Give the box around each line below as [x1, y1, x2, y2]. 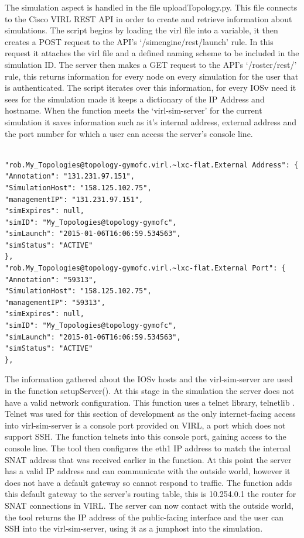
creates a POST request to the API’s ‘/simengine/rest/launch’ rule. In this [5, 35, 274, 47]
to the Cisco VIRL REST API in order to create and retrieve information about [5, 12, 292, 25]
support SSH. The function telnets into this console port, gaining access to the [5, 430, 286, 443]
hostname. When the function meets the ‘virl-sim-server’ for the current [5, 104, 262, 116]
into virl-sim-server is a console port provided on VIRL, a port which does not [5, 419, 286, 431]
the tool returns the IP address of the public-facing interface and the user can [5, 510, 283, 523]
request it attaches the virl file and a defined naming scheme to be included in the [5, 47, 299, 59]
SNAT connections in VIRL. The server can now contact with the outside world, [5, 499, 294, 511]
